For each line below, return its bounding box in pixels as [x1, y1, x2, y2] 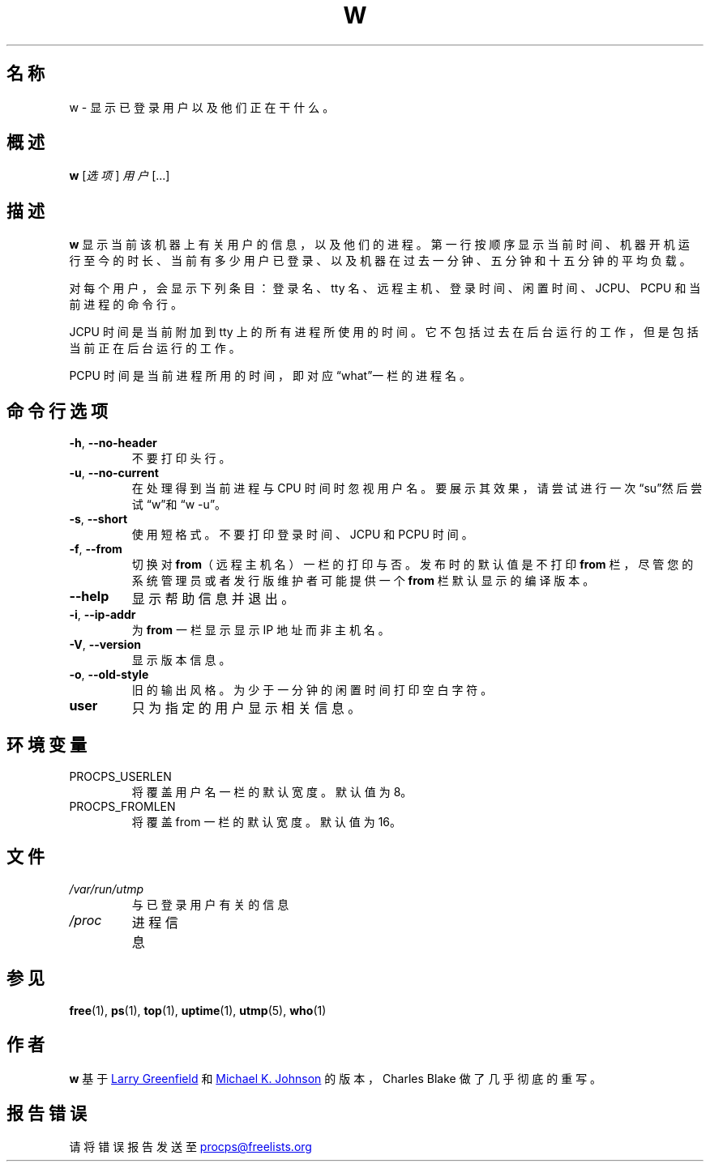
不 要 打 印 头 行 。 [131, 451, 231, 466]
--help [69, 588, 109, 605]
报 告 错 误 [6, 1102, 87, 1123]
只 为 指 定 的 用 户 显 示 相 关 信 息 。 [131, 700, 361, 717]
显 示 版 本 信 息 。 [131, 653, 231, 667]
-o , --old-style [69, 667, 149, 682]
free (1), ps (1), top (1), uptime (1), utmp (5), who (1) [69, 1003, 327, 1017]
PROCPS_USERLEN [69, 769, 172, 783]
